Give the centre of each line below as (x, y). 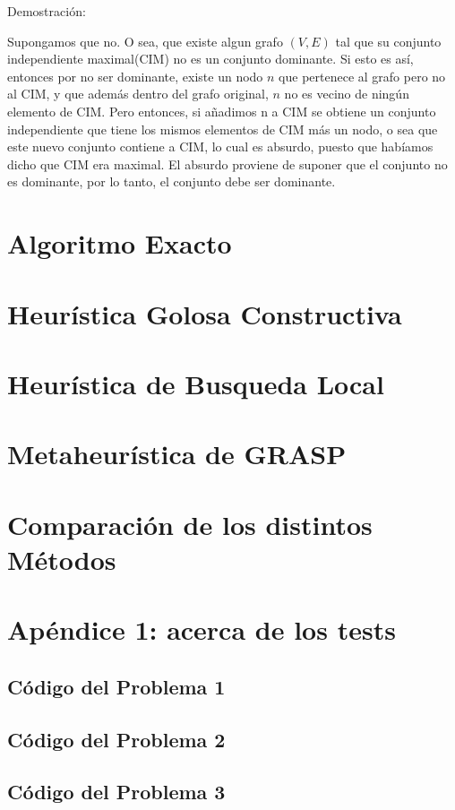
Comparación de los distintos (190, 524)
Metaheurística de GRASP (177, 454)
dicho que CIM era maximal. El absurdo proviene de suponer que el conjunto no (227, 164)
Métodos (62, 559)
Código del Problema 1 (116, 686)
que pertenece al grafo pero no (362, 76)
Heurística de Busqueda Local (196, 383)
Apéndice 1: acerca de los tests (202, 629)
